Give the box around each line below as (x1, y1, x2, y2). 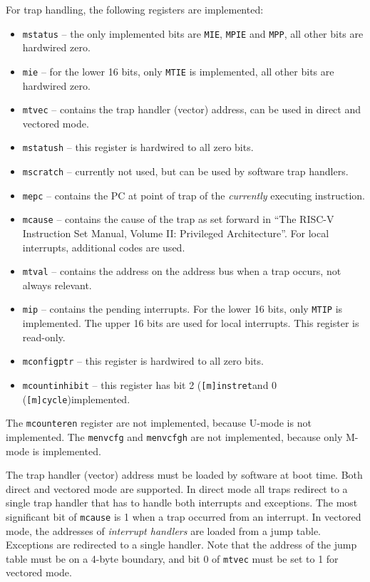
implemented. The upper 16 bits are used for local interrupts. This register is (22, 316, 359, 331)
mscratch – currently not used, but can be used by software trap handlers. (22, 164, 349, 178)
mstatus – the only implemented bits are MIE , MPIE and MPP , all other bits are (22, 26, 364, 41)
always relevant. (22, 277, 92, 292)
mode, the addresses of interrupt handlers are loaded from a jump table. (6, 523, 322, 538)
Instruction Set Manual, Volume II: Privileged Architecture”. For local (22, 225, 329, 240)
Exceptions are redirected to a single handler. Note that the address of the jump (6, 537, 357, 552)
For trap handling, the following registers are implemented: (6, 2, 264, 16)
